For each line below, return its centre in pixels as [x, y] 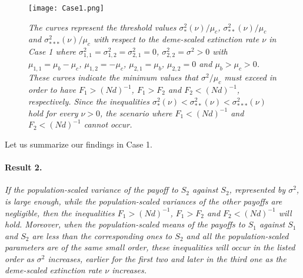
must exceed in [250, 77]
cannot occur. [108, 124]
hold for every [53, 113]
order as [19, 258]
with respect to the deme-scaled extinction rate [176, 39]
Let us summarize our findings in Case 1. [79, 144]
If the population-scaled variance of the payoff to [91, 190]
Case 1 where [52, 51]
